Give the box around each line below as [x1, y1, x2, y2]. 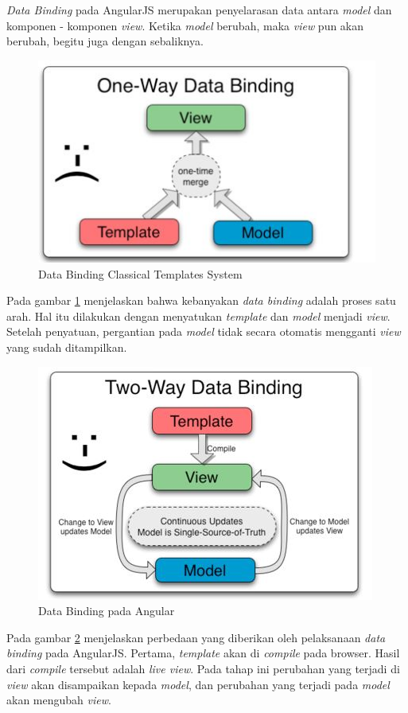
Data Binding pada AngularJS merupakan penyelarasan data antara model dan [6, 2, 392, 18]
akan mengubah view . [6, 692, 111, 708]
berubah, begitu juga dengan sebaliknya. [6, 33, 204, 49]
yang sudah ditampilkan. [6, 338, 127, 355]
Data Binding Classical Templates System [38, 265, 243, 282]
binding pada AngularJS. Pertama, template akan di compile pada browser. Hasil [6, 645, 400, 661]
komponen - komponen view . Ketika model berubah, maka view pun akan [6, 17, 364, 33]
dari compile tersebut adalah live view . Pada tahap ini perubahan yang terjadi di [6, 660, 400, 676]
